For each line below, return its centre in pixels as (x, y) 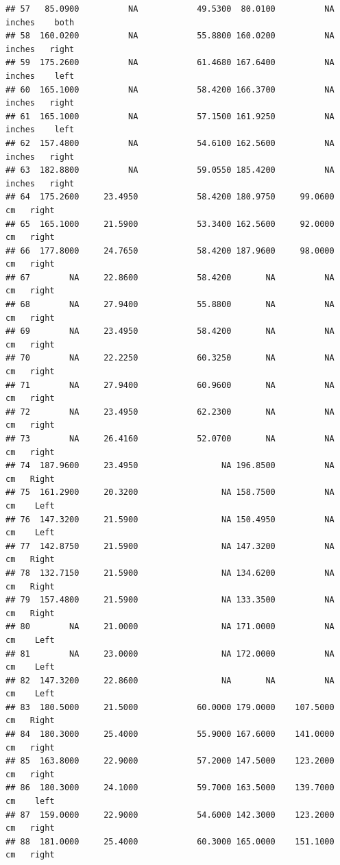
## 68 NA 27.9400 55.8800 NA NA (170, 305)
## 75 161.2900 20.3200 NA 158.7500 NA (170, 492)
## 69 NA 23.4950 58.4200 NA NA (170, 331)
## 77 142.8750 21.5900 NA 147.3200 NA (170, 546)
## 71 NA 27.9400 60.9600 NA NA (170, 385)
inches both (40, 22)
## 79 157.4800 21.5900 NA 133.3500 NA (170, 600)
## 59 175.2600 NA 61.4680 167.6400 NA (170, 63)
